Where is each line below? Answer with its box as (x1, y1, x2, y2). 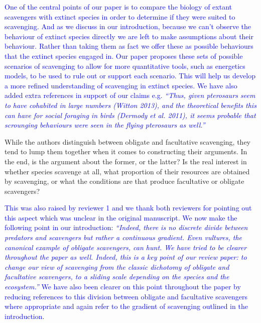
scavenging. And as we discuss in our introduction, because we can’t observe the (5, 21, 251, 32)
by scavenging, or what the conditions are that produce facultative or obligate (5, 176, 244, 186)
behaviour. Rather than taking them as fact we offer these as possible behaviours (5, 41, 253, 51)
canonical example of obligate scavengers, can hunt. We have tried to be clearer (5, 242, 247, 252)
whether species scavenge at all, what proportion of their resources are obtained (5, 166, 250, 176)
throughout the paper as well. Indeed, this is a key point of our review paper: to (5, 252, 247, 262)
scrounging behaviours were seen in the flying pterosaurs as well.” (5, 120, 205, 130)
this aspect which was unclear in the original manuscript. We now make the (5, 212, 237, 223)
